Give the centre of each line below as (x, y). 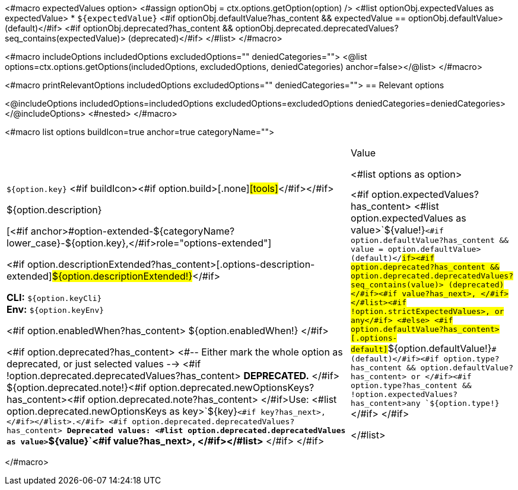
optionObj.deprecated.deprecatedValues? (317, 28)
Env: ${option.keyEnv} (55, 309)
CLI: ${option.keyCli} (54, 297)
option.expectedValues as (409, 218)
